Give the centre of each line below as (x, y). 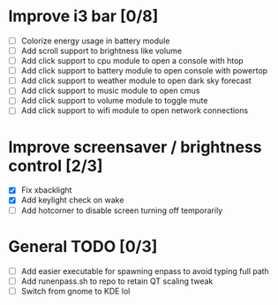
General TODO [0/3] (83, 246)
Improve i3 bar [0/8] (83, 16)
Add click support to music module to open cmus (110, 91)
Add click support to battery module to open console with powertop (144, 71)
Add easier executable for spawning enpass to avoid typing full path (145, 271)
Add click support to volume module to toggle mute (114, 101)
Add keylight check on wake (72, 200)
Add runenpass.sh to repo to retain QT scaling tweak (117, 281)
